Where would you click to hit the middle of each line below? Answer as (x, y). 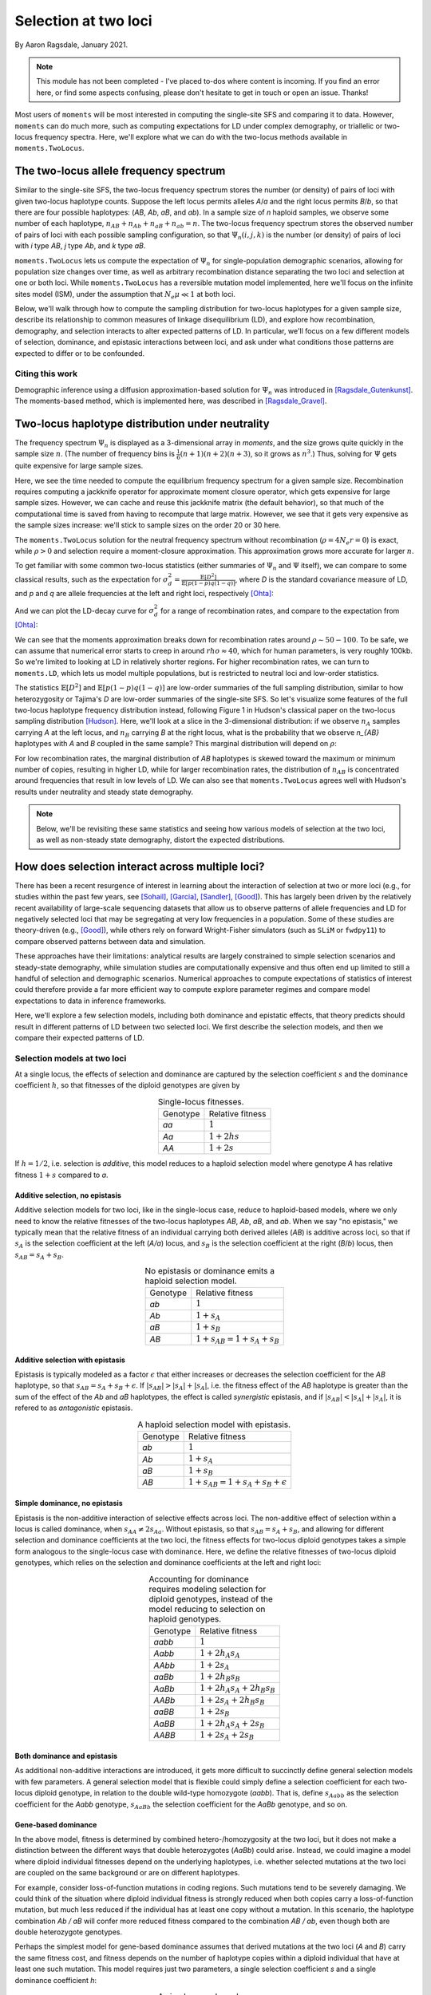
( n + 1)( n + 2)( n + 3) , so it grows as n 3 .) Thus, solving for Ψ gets (288, 453)
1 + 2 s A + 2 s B (227, 1736)
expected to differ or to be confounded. (80, 353)
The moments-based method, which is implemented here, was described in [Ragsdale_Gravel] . (171, 401)
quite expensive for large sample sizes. (79, 466)
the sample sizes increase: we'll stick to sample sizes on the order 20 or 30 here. (148, 525)
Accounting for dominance (199, 1578)
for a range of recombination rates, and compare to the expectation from (280, 610)
